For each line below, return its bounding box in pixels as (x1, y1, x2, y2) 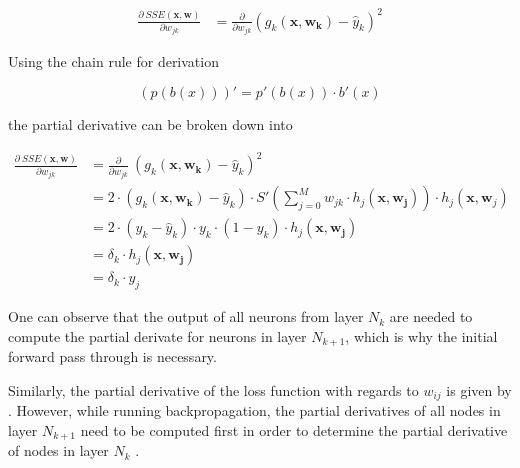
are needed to (389, 306, 473, 327)
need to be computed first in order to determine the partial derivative (80, 419, 508, 440)
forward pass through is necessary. (8, 346, 217, 367)
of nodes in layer (8, 440, 109, 461)
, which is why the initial (345, 325, 498, 346)
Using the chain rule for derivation (8, 51, 219, 72)
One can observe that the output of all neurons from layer (8, 306, 364, 327)
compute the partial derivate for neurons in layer (8, 325, 307, 346)
